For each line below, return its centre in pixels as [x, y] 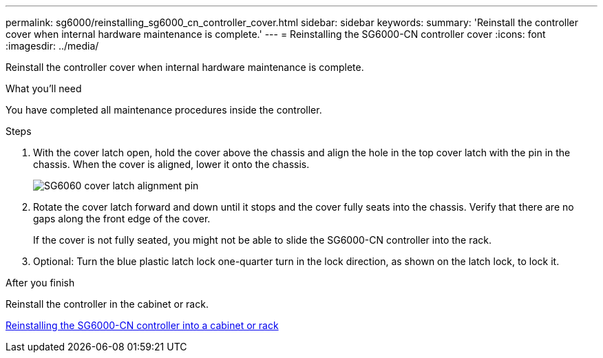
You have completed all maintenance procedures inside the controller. [164, 110]
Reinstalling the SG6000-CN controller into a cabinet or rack [142, 325]
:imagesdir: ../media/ [52, 46]
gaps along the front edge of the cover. [122, 219]
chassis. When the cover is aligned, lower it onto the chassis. [171, 164]
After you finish [40, 283]
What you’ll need [44, 88]
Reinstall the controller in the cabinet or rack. [107, 304]
